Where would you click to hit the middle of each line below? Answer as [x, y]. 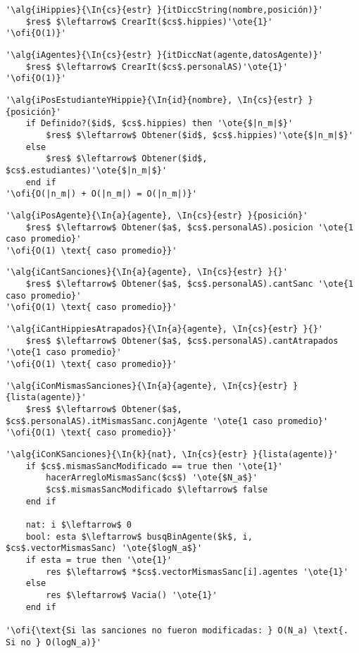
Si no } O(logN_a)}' [54, 642]
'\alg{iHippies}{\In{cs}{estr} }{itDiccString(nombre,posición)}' [165, 10]
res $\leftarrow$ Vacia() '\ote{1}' [132, 595]
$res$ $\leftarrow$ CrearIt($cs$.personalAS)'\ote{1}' [157, 67]
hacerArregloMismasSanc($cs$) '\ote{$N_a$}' [152, 478]
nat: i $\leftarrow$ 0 [78, 524]
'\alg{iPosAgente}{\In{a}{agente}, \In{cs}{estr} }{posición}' [157, 215]
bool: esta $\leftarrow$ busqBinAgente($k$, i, [139, 536]
